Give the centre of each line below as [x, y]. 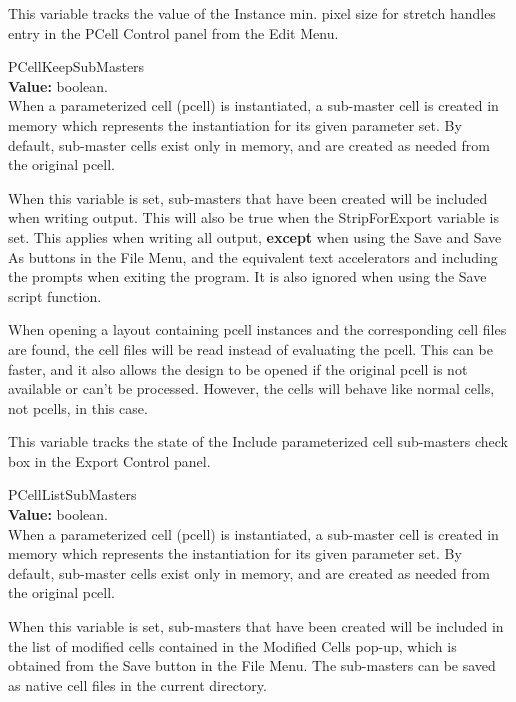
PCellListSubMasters [72, 494]
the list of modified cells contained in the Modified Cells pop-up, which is [232, 645]
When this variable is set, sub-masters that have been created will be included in [256, 626]
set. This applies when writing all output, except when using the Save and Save [255, 236]
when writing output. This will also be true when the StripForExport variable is [253, 217]
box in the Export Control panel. [109, 460]
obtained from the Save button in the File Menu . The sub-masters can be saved [252, 665]
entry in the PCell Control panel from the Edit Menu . [173, 32]
